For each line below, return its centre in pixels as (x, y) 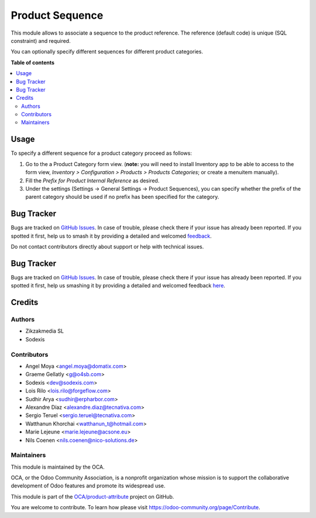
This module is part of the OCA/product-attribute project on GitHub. (92, 496)
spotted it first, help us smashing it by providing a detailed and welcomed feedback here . (118, 286)
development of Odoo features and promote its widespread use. (88, 486)
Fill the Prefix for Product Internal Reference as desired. (92, 180)
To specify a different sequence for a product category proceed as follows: (102, 153)
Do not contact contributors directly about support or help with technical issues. (107, 247)
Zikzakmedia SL (45, 331)
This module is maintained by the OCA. (58, 467)
